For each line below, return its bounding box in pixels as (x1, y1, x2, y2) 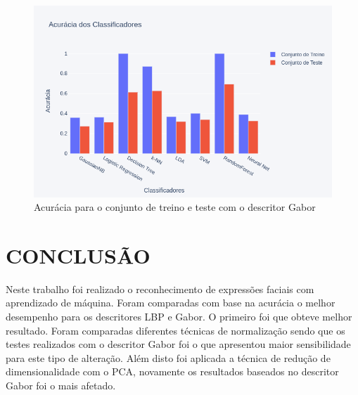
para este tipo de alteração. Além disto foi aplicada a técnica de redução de (6, 350, 331, 365)
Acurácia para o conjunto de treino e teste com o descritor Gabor (34, 200, 316, 214)
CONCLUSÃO (6, 240, 151, 269)
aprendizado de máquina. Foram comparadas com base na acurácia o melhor (6, 295, 335, 310)
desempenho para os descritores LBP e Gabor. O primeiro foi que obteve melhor (6, 309, 352, 324)
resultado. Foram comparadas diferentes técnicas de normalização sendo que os (6, 323, 345, 337)
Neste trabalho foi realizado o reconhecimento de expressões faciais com (6, 281, 314, 296)
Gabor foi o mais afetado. (6, 378, 116, 393)
